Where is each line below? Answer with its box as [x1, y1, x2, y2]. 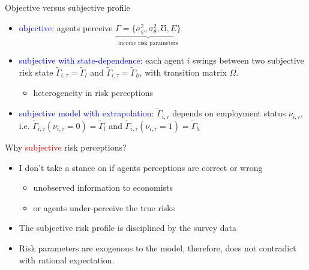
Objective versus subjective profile [5, 1, 130, 13]
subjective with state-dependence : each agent [19, 54, 184, 67]
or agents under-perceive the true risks [33, 201, 175, 214]
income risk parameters [118, 40, 178, 46]
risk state [19, 66, 53, 78]
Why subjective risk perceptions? [5, 140, 127, 153]
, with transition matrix [139, 66, 227, 78]
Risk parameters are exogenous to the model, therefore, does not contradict [19, 241, 296, 254]
